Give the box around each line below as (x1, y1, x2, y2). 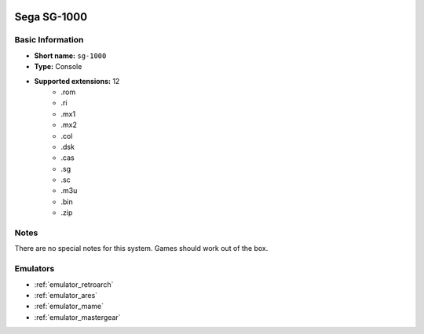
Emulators (14, 263, 55, 274)
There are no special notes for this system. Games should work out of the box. (14, 244, 269, 253)
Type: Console (34, 62, 82, 71)
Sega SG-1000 (14, 10, 88, 24)
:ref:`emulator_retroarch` (34, 279, 114, 289)
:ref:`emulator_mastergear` (34, 312, 121, 321)
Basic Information (14, 34, 84, 45)
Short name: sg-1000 (34, 51, 107, 60)
